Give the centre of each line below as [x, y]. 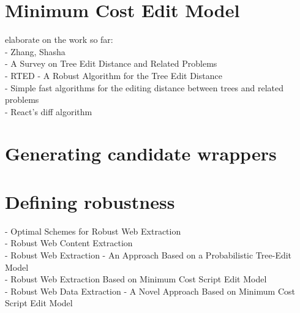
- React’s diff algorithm [49, 111]
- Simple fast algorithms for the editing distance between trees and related [144, 87]
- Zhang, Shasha [35, 51]
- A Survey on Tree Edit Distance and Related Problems [111, 63]
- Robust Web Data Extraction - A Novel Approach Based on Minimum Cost [150, 291]
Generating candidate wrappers [141, 153]
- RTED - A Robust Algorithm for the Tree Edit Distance [114, 75]
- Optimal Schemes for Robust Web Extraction [93, 231]
